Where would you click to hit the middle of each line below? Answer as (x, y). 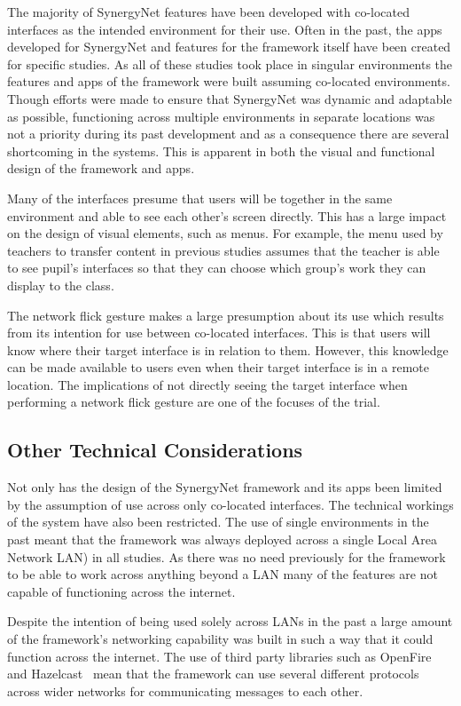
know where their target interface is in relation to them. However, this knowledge (228, 349)
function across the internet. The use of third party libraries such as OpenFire (219, 656)
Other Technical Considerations (155, 450)
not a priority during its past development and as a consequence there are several (228, 134)
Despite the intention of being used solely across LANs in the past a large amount (230, 621)
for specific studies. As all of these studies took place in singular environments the (230, 63)
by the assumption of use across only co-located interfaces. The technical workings (230, 504)
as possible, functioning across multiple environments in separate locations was (221, 116)
